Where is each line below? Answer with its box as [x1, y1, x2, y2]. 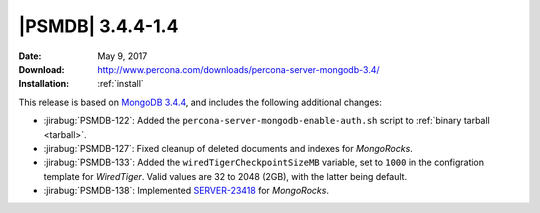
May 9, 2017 [97, 50, 148, 62]
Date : [18, 50, 42, 62]
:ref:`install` [97, 78, 144, 90]
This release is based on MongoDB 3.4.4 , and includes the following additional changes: [18, 96, 382, 108]
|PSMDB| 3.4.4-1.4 [18, 15, 179, 37]
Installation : [18, 78, 70, 90]
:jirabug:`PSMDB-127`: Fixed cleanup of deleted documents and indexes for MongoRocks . [43, 142, 414, 154]
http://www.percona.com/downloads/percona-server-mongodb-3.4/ [97, 63, 380, 75]
